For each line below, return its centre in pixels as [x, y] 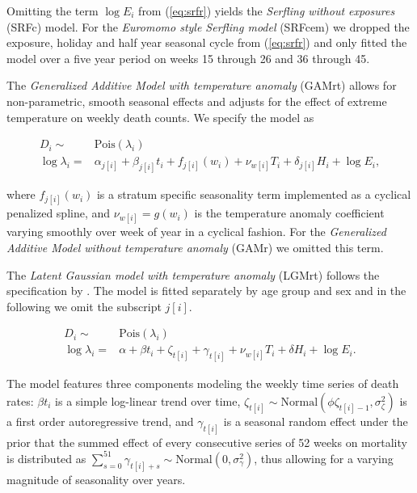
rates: [20, 400]
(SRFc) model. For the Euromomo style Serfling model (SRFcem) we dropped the [208, 26]
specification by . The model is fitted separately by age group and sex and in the [206, 291]
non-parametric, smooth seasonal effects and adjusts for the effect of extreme [197, 101]
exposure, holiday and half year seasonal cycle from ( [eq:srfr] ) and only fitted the [207, 42]
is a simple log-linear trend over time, [148, 400]
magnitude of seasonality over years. [96, 479]
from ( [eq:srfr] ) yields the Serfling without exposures [267, 11]
